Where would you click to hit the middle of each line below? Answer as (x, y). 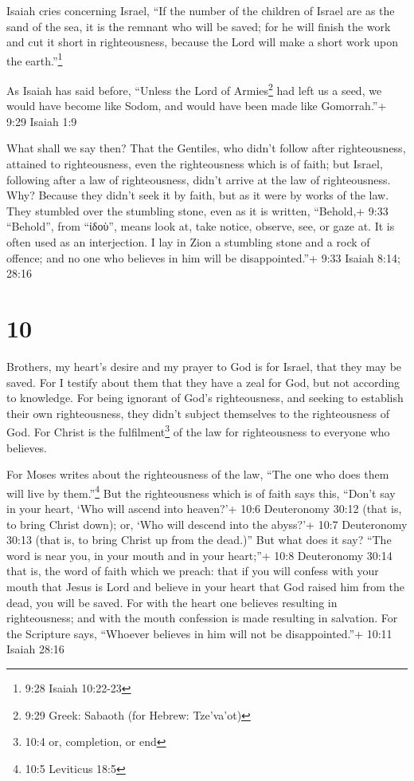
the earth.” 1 (35, 59)
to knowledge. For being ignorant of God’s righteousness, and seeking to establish (205, 398)
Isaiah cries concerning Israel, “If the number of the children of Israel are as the (201, 10)
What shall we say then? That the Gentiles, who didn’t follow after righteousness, (206, 148)
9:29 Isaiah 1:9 (42, 121)
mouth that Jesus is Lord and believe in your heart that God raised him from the (205, 586)
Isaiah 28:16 (35, 649)
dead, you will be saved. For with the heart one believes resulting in (172, 602)
